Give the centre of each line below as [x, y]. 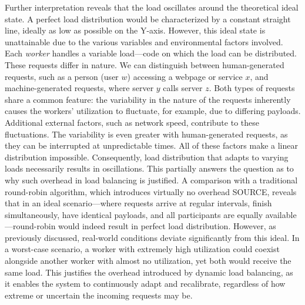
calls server [183, 88]
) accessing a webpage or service [185, 76]
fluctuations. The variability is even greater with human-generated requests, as [146, 134]
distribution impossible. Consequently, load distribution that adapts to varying [147, 157]
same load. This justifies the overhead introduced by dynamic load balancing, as [149, 272]
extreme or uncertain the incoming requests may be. [99, 295]
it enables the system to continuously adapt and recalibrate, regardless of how [145, 284]
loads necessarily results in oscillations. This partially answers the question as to [149, 168]
